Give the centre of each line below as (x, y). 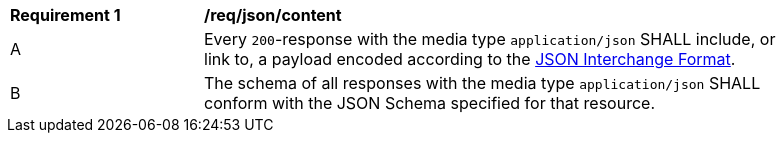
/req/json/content (273, 15)
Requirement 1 (65, 15)
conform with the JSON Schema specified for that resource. (430, 103)
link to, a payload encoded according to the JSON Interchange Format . (470, 59)
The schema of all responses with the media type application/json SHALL (482, 83)
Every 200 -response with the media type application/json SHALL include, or (490, 39)
